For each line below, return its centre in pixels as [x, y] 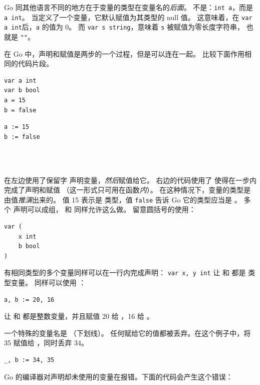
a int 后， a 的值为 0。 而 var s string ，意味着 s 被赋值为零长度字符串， [124, 27]
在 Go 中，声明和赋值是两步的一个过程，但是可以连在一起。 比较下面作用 [124, 53]
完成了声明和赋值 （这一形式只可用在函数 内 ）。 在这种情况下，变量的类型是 [127, 190]
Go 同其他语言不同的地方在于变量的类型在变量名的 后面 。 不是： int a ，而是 [129, 7]
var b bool [22, 90]
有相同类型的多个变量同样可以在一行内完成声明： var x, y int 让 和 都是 [125, 272]
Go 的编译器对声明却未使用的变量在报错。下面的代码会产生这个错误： [118, 376]
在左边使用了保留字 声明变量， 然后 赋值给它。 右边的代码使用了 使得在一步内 [130, 180]
